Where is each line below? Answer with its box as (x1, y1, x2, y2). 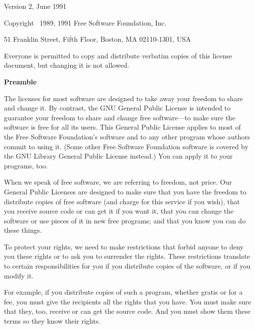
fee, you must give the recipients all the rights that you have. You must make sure (4, 296, 251, 306)
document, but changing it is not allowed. (4, 60, 129, 70)
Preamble (4, 76, 37, 86)
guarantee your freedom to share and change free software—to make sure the (4, 112, 235, 122)
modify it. (4, 270, 34, 280)
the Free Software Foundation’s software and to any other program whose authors (4, 131, 251, 141)
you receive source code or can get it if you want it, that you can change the (4, 206, 234, 216)
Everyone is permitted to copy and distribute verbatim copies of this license (4, 50, 232, 60)
